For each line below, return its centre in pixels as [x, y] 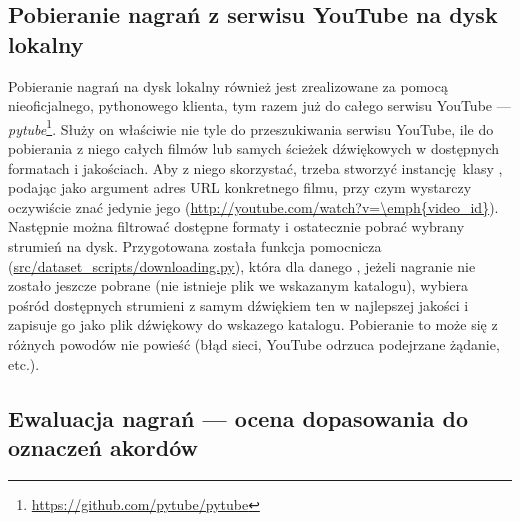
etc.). [24, 363]
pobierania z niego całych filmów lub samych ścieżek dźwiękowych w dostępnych [254, 148]
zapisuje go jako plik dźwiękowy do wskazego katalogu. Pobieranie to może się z [253, 324]
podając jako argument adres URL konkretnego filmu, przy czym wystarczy [240, 187]
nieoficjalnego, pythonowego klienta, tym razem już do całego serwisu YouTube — [259, 105]
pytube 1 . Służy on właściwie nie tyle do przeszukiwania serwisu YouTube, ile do [251, 127]
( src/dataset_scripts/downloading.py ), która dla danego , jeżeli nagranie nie [242, 265]
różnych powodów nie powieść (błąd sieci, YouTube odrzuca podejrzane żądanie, [254, 343]
